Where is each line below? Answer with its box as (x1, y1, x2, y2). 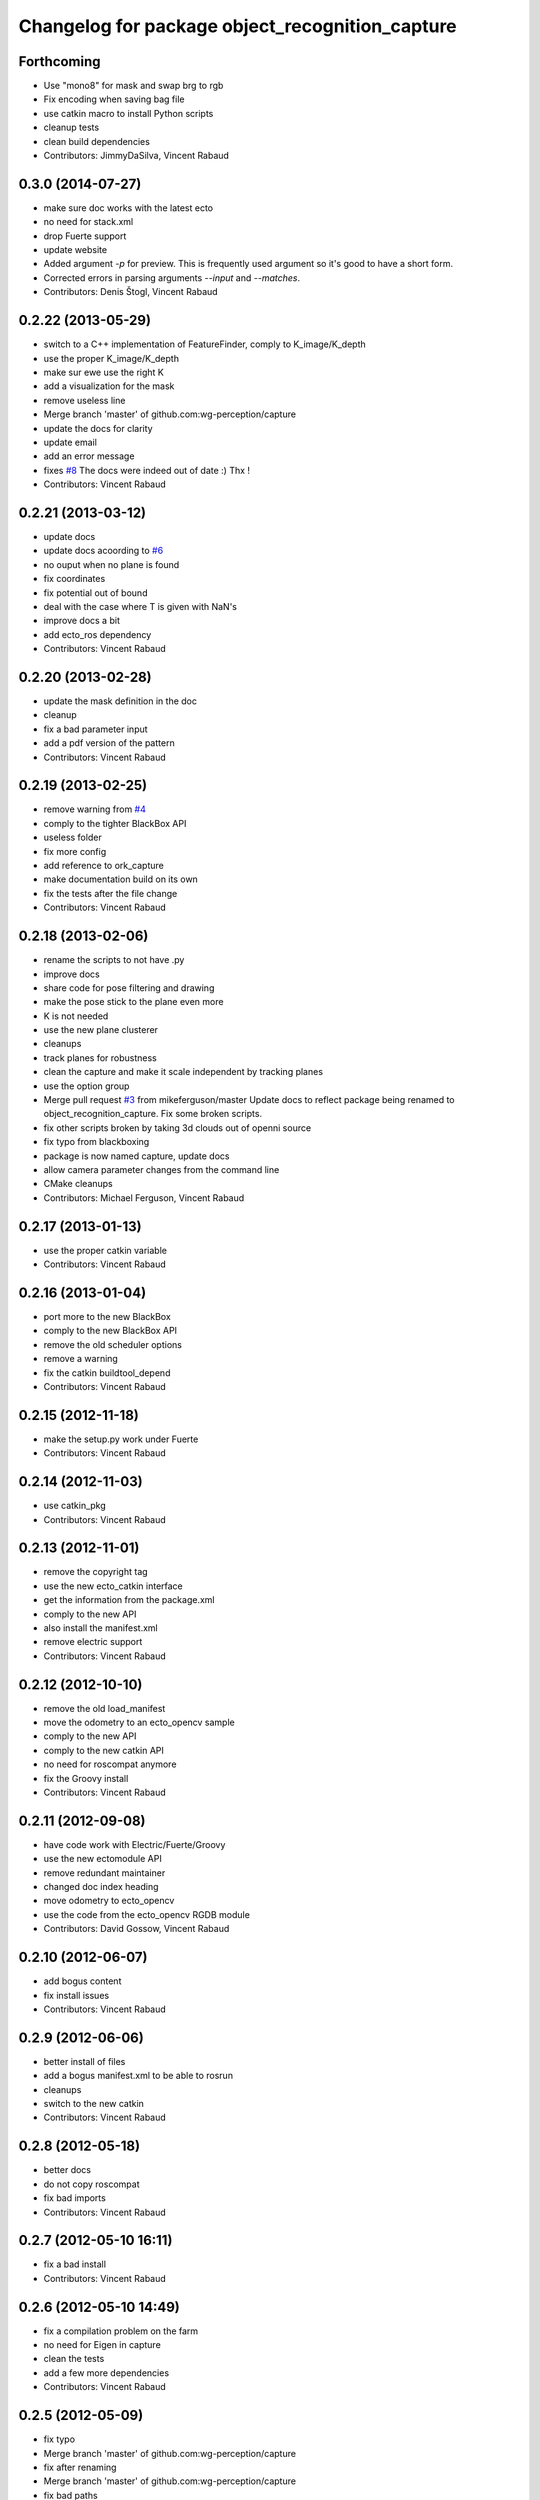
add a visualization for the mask (43, 380, 175, 392)
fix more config (43, 845, 107, 857)
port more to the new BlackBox (43, 1310, 172, 1322)
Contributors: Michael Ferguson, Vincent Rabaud (43, 1191, 245, 1204)
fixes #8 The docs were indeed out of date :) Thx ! (43, 464, 250, 476)
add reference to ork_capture (43, 860, 165, 872)
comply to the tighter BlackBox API (43, 817, 187, 829)
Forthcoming (18, 53, 101, 70)
